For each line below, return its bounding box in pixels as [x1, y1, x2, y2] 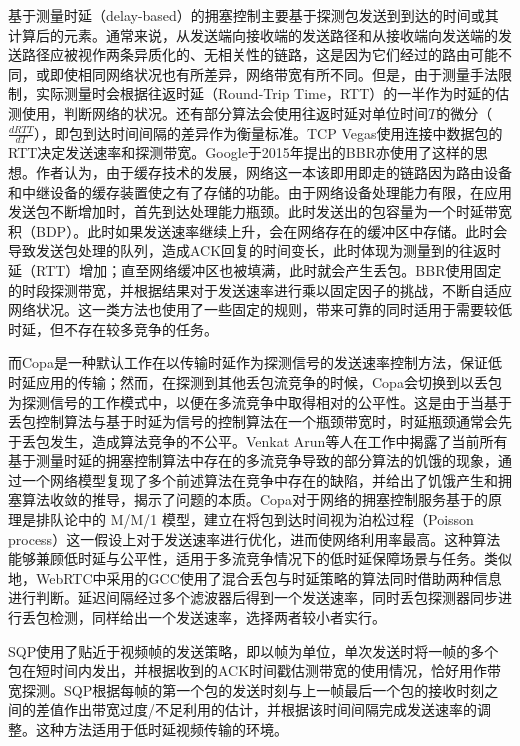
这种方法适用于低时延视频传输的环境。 [35, 719, 288, 740]
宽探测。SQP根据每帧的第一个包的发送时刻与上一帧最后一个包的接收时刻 [8, 679, 485, 700]
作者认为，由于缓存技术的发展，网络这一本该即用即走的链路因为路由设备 [35, 161, 512, 182]
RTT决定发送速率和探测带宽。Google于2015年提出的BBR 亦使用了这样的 [8, 142, 474, 163]
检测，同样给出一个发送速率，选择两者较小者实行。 [49, 607, 386, 628]
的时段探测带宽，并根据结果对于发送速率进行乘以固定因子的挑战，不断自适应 [8, 279, 512, 300]
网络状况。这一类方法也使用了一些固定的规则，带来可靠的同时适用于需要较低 [8, 299, 512, 320]
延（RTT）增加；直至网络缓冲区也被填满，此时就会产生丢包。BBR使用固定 [8, 259, 502, 280]
